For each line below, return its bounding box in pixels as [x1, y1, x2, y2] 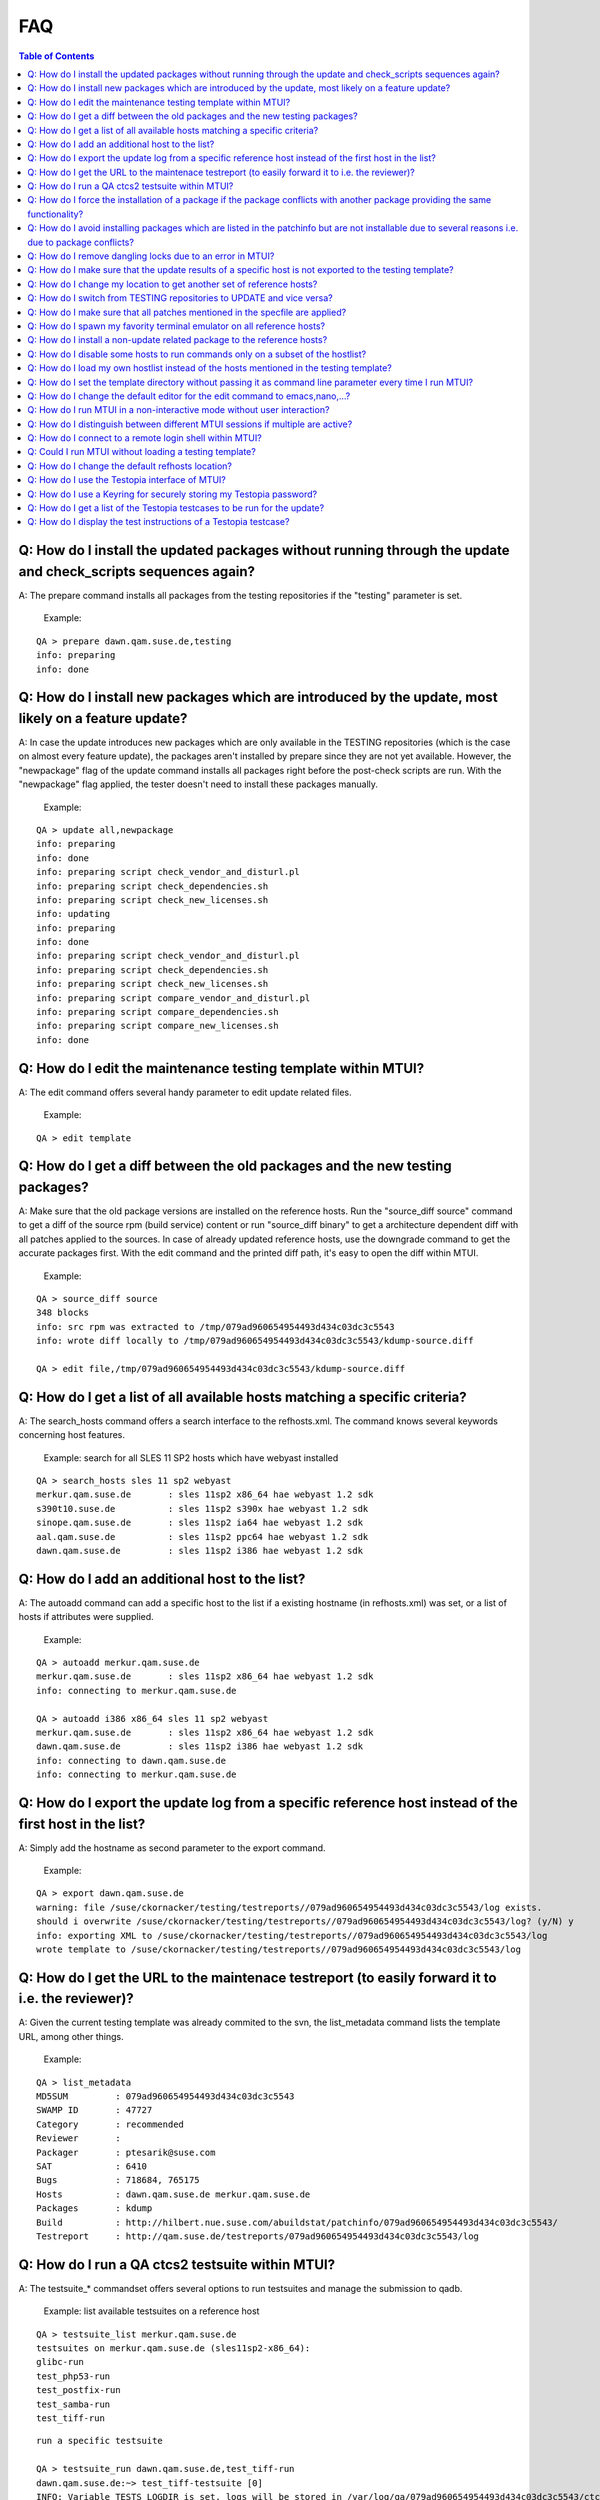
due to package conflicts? [27, 236, 135, 248]
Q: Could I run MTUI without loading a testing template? [27, 446, 257, 458]
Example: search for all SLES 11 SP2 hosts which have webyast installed [43, 1451, 339, 1464]
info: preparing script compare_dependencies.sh [36, 1006, 279, 1018]
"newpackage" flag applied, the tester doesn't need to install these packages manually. [18, 778, 379, 790]
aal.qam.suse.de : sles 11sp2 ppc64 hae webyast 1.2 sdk [36, 1531, 369, 1542]
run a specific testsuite [36, 2435, 164, 2447]
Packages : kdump [36, 2203, 153, 2214]
